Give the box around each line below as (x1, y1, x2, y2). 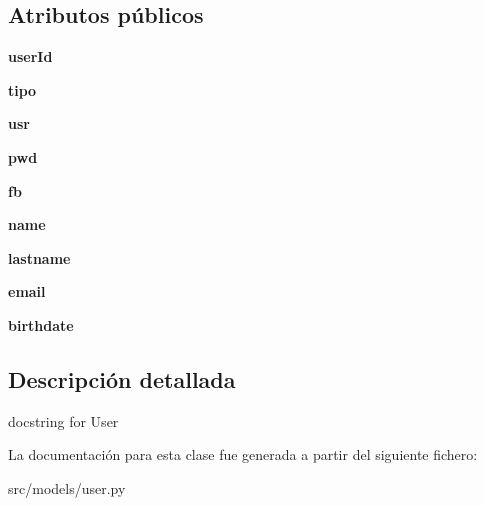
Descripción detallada (8, 363, 236, 394)
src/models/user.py (8, 477, 126, 498)
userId (8, 46, 53, 67)
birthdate (8, 314, 74, 335)
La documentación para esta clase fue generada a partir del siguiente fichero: (8, 444, 478, 465)
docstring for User (8, 410, 119, 431)
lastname (8, 247, 71, 268)
